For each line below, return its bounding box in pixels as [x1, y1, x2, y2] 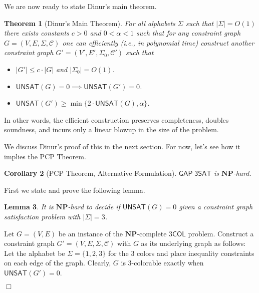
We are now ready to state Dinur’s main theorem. [4, 1, 157, 11]
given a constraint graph [179, 201, 253, 212]
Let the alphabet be [4, 247, 65, 258]
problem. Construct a [188, 228, 254, 238]
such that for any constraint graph [136, 28, 241, 38]
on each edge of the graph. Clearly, [4, 257, 111, 268]
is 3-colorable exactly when [121, 257, 204, 268]
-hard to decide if [68, 201, 120, 212]
